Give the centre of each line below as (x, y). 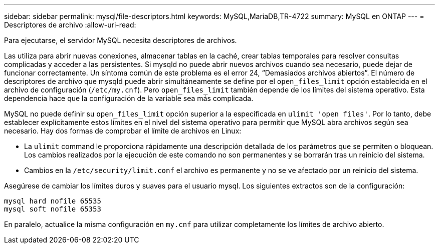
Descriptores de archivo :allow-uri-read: (70, 25)
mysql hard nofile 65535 (53, 201)
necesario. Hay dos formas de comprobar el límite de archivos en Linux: (123, 131)
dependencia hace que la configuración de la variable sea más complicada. (129, 98)
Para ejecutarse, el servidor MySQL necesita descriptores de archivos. (121, 40)
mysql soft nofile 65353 (53, 209)
